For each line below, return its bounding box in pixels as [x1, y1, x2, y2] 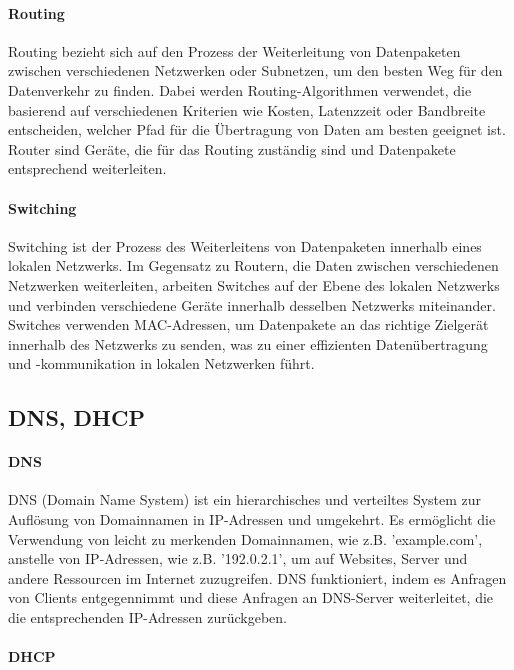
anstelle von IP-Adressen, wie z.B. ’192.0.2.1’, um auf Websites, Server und [8, 548, 468, 569]
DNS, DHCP [8, 402, 145, 433]
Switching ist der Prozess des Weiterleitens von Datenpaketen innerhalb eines [8, 235, 482, 256]
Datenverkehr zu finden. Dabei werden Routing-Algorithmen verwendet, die [8, 79, 472, 100]
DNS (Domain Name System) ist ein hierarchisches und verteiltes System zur [8, 489, 482, 510]
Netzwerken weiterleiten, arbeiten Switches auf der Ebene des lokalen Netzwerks [8, 274, 500, 295]
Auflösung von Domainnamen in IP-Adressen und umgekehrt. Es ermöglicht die [8, 509, 496, 530]
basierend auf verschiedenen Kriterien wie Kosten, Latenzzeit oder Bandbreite [8, 99, 486, 120]
